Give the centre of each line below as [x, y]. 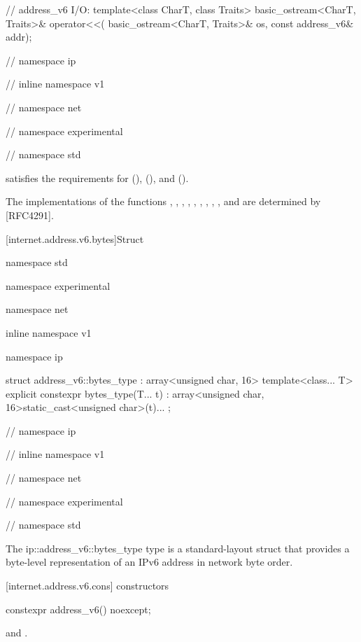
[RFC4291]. [30, 215]
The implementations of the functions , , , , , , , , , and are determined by [163, 201]
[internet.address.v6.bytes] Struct [75, 238]
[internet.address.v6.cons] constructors [87, 586]
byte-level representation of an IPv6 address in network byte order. [149, 562]
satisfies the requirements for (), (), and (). [97, 177]
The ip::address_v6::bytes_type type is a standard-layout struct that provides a [178, 548]
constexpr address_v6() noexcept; [78, 609]
